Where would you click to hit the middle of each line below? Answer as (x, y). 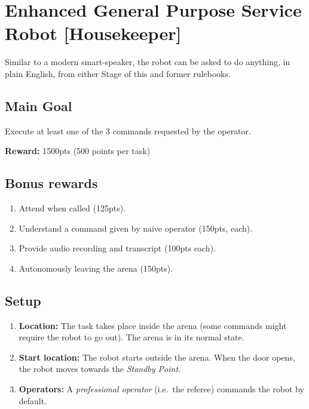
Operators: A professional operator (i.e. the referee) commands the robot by (161, 389)
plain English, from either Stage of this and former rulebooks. (118, 73)
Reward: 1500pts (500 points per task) (78, 151)
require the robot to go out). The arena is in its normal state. (131, 337)
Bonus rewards (51, 183)
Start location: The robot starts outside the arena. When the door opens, (157, 357)
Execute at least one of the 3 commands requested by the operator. (128, 130)
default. (33, 400)
